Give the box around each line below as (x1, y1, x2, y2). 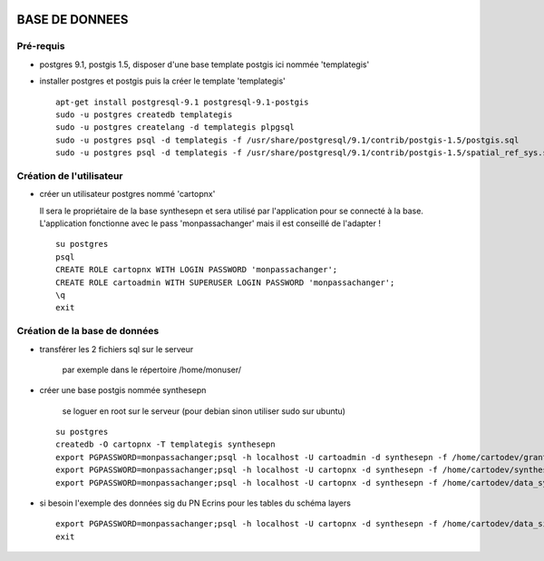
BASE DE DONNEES (16, 12, 129, 27)
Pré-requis (16, 40, 65, 53)
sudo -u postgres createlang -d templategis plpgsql (55, 123, 295, 133)
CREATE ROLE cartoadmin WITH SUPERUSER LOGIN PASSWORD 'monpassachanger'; (55, 277, 395, 288)
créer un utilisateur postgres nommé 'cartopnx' (39, 189, 216, 200)
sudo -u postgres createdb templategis (55, 109, 233, 120)
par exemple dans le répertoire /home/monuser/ (62, 364, 242, 375)
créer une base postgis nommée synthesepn (39, 385, 207, 396)
